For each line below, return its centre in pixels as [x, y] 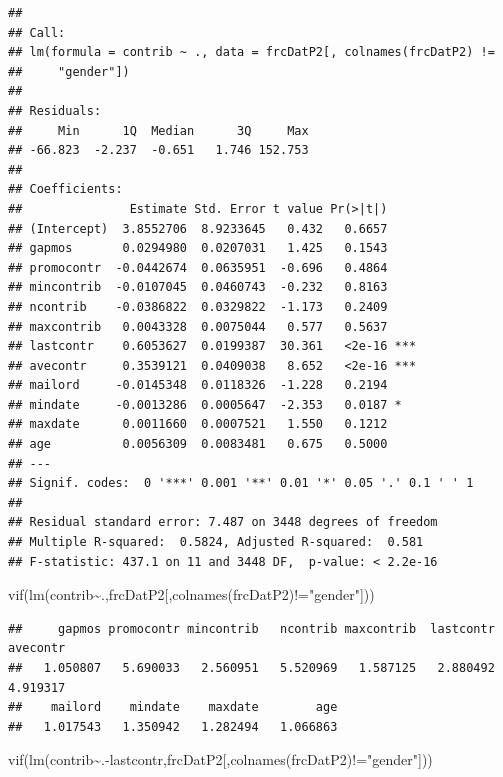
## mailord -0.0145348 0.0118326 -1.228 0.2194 [198, 385]
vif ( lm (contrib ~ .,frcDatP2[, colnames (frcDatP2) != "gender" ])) [191, 594]
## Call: [37, 32]
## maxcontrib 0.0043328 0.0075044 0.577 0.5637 [198, 326]
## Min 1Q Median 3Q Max [158, 130]
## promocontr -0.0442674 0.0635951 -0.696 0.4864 [198, 267]
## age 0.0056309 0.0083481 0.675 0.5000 [198, 444]
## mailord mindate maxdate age [173, 707]
